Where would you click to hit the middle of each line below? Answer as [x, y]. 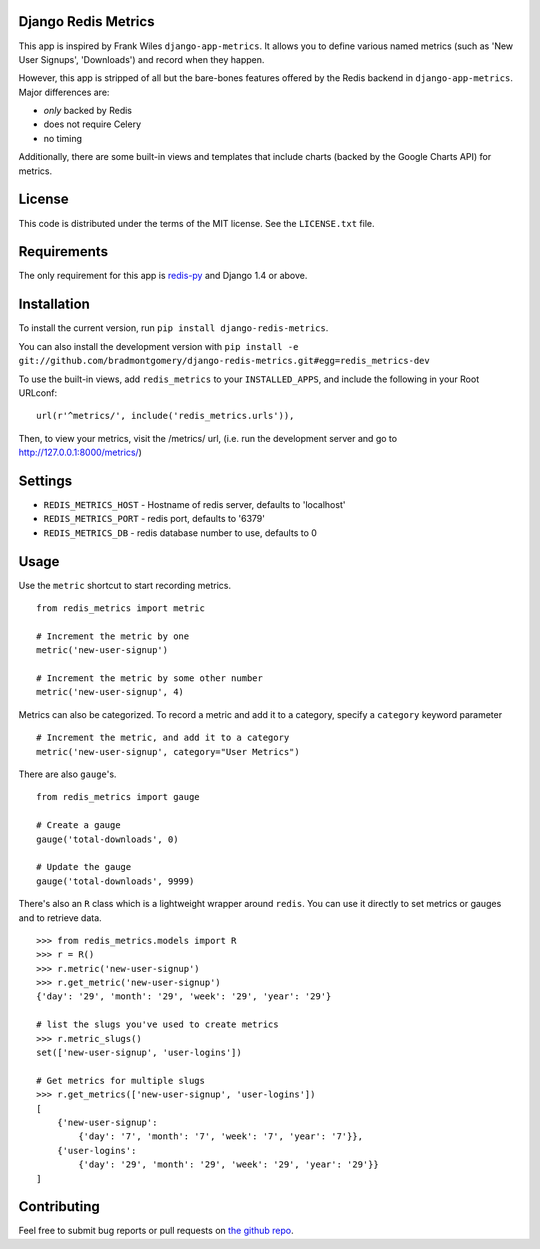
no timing [63, 138]
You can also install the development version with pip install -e [158, 346]
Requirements [63, 251]
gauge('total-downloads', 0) [107, 839]
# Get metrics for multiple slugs [120, 1080]
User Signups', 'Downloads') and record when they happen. [141, 59]
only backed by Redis [87, 111]
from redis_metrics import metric [120, 608]
